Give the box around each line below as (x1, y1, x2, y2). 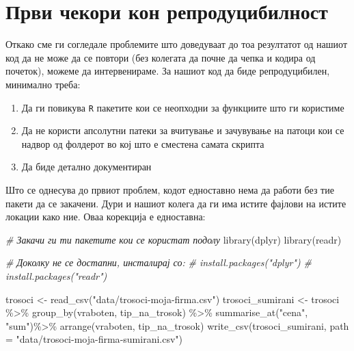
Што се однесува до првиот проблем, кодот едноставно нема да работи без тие (5, 182, 334, 196)
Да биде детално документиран (21, 159, 152, 174)
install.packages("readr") (5, 268, 107, 283)
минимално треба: (5, 77, 81, 91)
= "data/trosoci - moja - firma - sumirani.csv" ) (5, 332, 183, 346)
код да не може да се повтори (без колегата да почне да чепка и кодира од (5, 50, 316, 64)
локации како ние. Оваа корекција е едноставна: (5, 209, 206, 224)
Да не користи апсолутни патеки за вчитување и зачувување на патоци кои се (21, 123, 344, 138)
